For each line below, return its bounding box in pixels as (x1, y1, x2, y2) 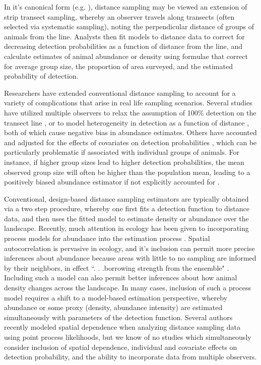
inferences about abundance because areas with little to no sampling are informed (4, 253, 256, 263)
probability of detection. (4, 71, 79, 81)
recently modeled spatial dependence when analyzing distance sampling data (4, 322, 240, 332)
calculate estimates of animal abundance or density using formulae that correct (4, 50, 248, 61)
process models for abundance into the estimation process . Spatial (4, 233, 210, 244)
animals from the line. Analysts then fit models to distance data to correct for (4, 31, 245, 41)
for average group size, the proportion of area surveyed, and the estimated (4, 60, 233, 71)
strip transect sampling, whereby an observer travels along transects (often (4, 11, 235, 22)
